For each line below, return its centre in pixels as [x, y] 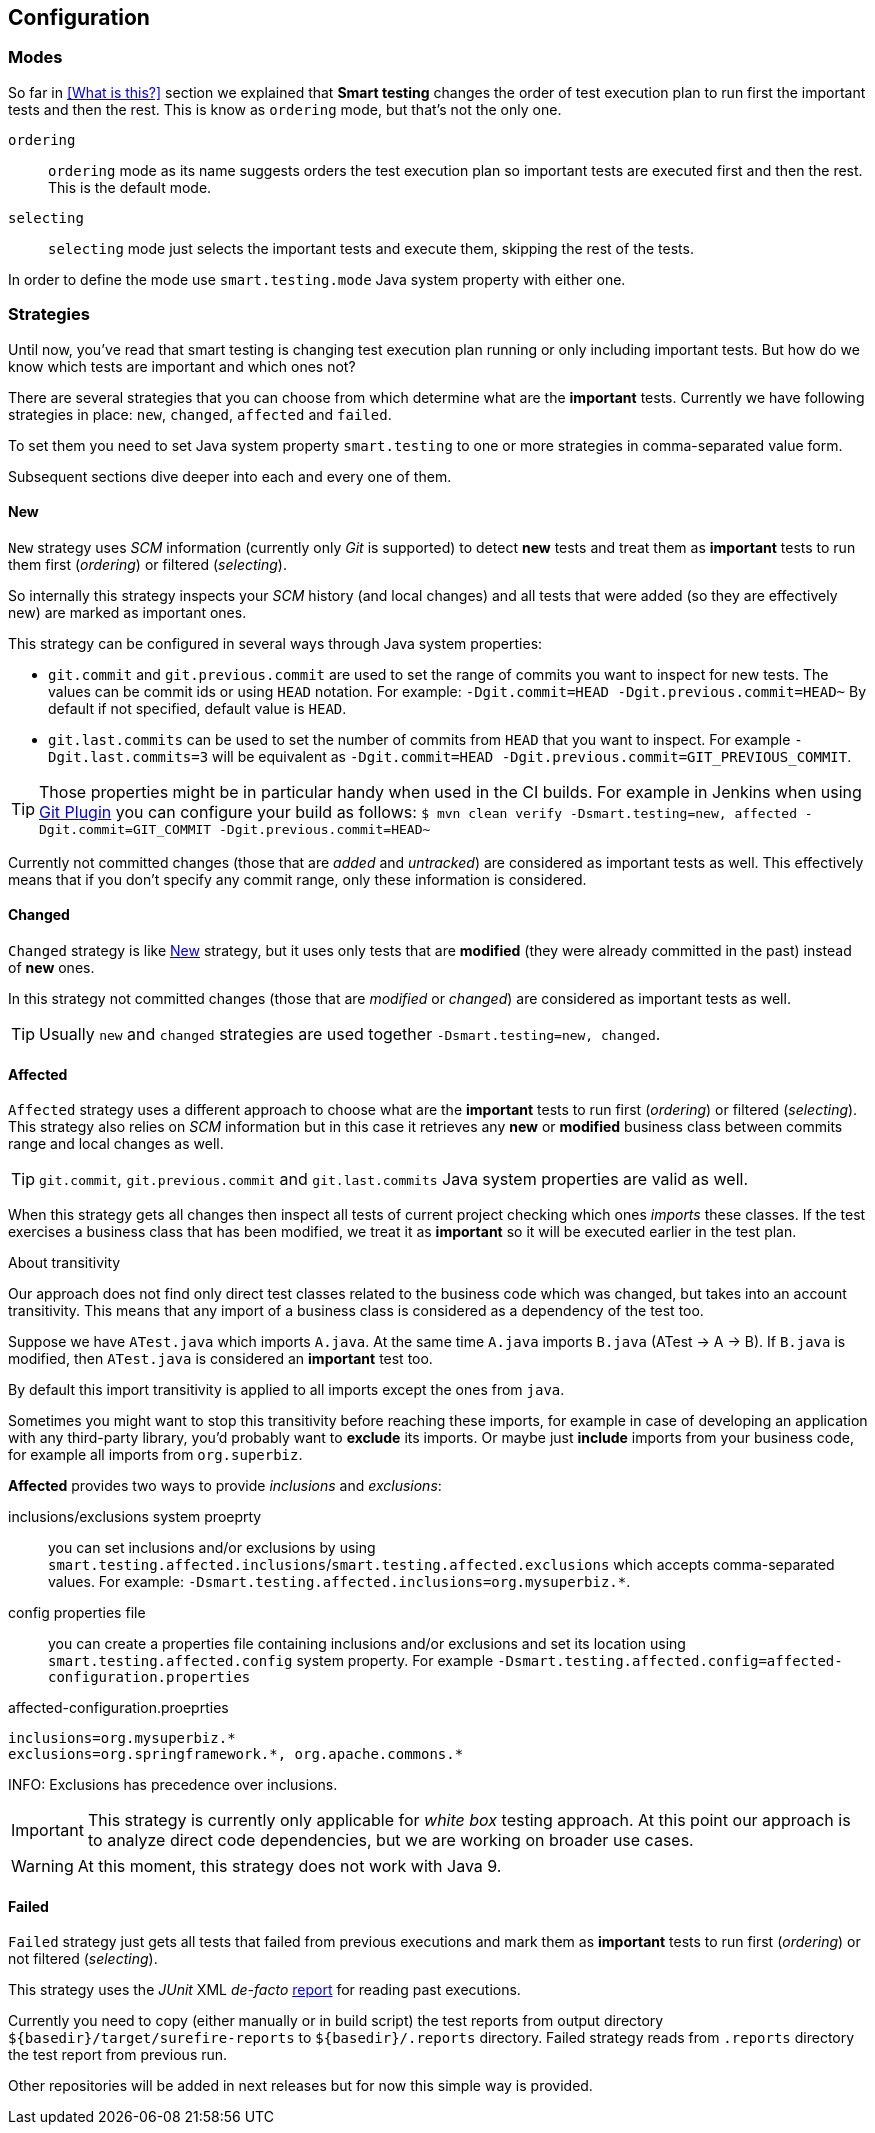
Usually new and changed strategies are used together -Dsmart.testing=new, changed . [350, 1033]
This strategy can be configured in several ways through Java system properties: [275, 643]
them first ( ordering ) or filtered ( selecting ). [147, 564]
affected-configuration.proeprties [118, 1708]
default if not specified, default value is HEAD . [197, 708]
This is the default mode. [130, 187]
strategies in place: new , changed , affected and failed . [200, 414]
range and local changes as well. [116, 1144]
